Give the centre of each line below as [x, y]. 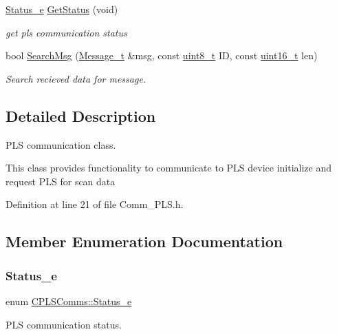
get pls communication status [66, 32]
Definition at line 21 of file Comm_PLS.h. [95, 204]
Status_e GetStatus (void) [62, 9]
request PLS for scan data [61, 181]
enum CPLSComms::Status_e [69, 301]
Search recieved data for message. [76, 78]
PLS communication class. [61, 144]
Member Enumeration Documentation [144, 241]
